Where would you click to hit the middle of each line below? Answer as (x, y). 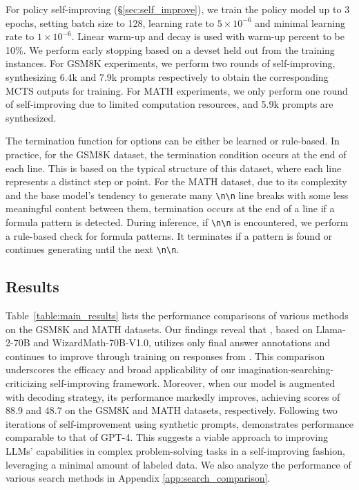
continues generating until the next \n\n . (93, 249)
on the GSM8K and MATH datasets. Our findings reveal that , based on (159, 329)
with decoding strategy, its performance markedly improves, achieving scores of (173, 396)
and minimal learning (300, 22)
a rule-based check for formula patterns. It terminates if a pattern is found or (169, 235)
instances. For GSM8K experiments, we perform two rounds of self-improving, (171, 63)
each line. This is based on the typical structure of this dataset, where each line (174, 168)
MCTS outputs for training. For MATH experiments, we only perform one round (177, 90)
